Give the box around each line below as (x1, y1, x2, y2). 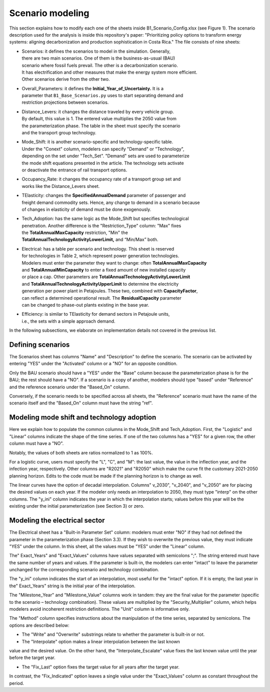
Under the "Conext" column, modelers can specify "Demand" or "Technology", (21, 146, 184, 152)
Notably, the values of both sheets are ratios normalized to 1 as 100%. (9, 449, 153, 455)
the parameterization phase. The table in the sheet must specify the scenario (21, 123, 180, 129)
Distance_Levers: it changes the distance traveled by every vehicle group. (21, 108, 174, 115)
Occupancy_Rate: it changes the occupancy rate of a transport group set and (21, 176, 181, 182)
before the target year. (9, 654, 55, 661)
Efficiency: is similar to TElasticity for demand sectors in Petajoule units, (21, 311, 170, 317)
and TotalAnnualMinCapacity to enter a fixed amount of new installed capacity (21, 267, 186, 273)
